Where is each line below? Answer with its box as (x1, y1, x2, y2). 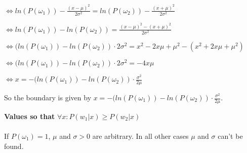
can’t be (218, 131, 243, 141)
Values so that (4, 110, 55, 121)
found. (4, 140, 24, 151)
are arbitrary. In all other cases (92, 131, 189, 141)
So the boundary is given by (4, 92, 92, 102)
